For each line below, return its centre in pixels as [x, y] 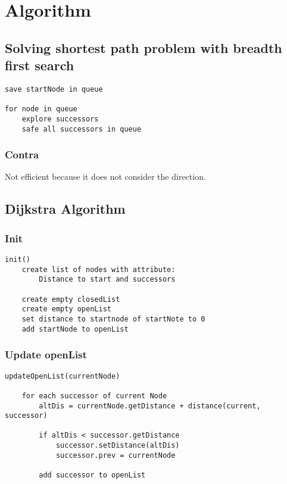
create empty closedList [71, 299]
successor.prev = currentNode [116, 455]
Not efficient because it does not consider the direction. [105, 177]
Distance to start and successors [107, 280]
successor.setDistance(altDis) [118, 446]
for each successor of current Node [94, 396]
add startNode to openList [75, 329]
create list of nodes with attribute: [99, 269]
